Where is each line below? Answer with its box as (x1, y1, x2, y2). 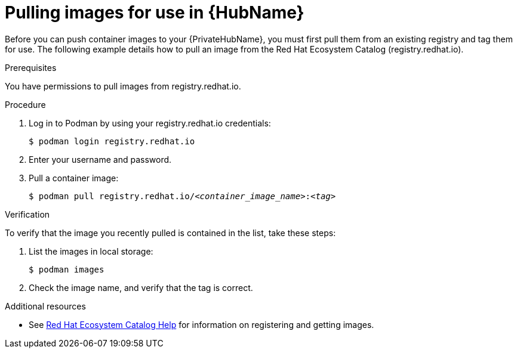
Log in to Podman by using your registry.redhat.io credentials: (29, 117, 271, 128)
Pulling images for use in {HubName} (5, 2, 304, 23)
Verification (5, 209, 50, 219)
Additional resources (5, 301, 86, 311)
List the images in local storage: (29, 246, 153, 256)
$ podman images (29, 264, 104, 274)
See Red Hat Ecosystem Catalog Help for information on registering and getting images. (29, 319, 374, 330)
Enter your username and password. (29, 154, 172, 165)
